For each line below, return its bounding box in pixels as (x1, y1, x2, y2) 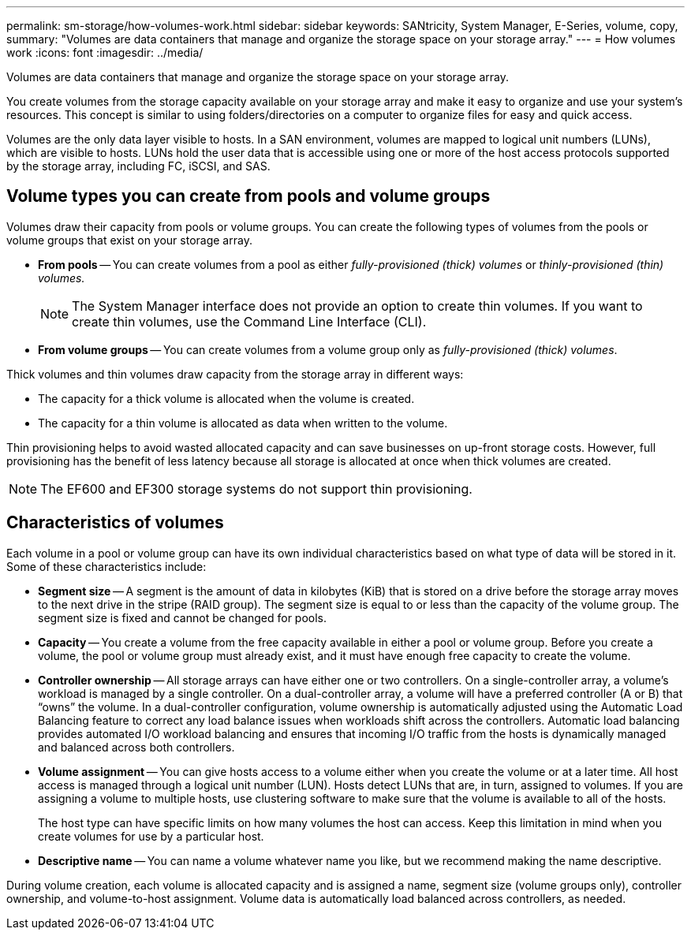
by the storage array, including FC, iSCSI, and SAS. (6, 159, 271, 173)
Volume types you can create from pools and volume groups (6, 186, 491, 207)
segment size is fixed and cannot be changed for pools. (38, 610, 327, 625)
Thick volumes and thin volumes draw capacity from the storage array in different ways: (6, 367, 464, 381)
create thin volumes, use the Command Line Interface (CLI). (72, 313, 427, 330)
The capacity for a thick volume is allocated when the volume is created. (38, 391, 415, 405)
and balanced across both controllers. (38, 740, 235, 754)
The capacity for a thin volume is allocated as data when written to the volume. (38, 416, 448, 430)
